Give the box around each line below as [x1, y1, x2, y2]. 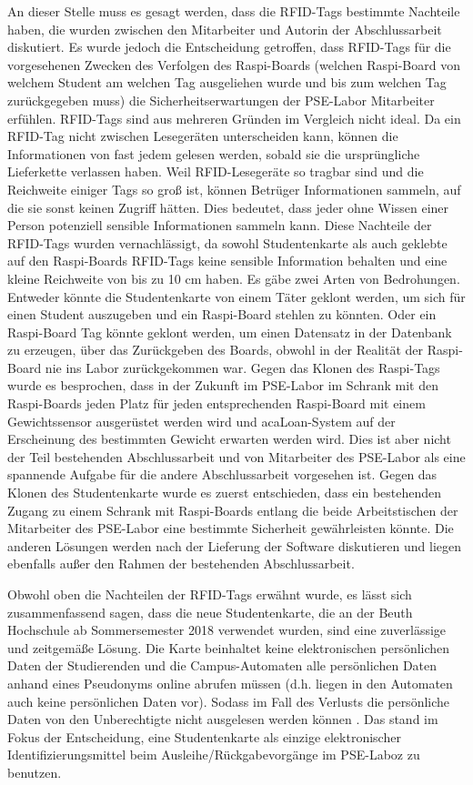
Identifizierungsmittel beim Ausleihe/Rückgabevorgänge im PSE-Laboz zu [7, 745, 420, 764]
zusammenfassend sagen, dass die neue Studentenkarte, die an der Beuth [7, 602, 413, 621]
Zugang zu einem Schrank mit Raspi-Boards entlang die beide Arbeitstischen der [7, 500, 458, 519]
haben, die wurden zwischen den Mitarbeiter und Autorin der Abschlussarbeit [7, 19, 442, 38]
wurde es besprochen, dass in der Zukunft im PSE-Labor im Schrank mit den [7, 376, 439, 395]
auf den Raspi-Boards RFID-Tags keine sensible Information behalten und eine [7, 251, 448, 270]
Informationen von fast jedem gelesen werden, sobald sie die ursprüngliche [7, 144, 420, 163]
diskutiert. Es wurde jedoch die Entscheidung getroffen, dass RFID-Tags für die [7, 37, 451, 56]
